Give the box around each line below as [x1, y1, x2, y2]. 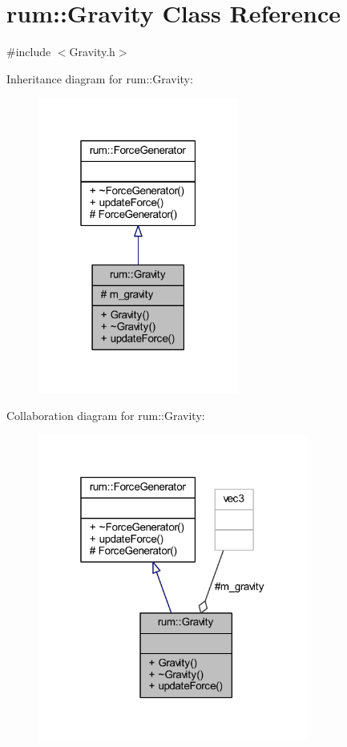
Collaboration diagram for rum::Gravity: [6, 406, 205, 423]
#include [6, 43, 51, 60]
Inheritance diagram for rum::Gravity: [6, 70, 193, 87]
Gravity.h [69, 43, 115, 60]
